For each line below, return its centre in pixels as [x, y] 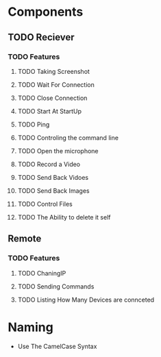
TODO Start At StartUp [49, 111]
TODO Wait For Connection [56, 84]
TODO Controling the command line [68, 137]
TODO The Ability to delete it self [64, 217]
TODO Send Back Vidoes [53, 177]
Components [46, 12]
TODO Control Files [45, 204]
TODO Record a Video [49, 164]
